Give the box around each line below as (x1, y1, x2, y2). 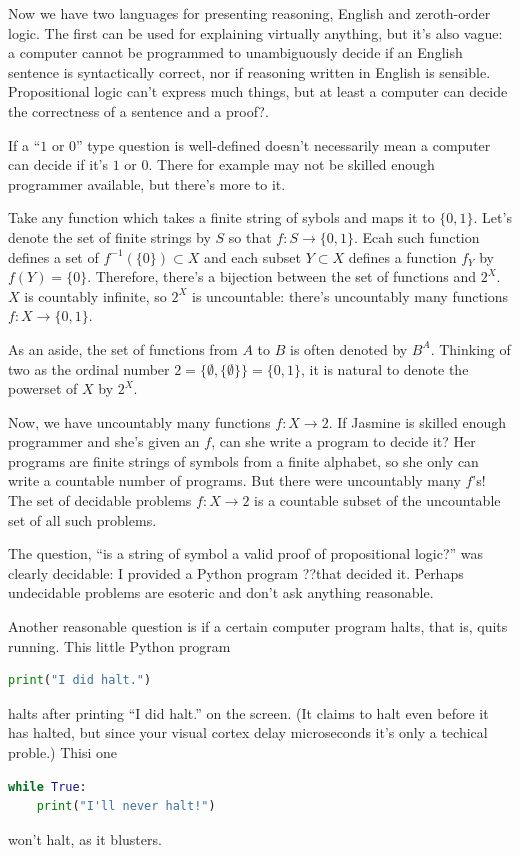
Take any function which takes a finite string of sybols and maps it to (8, 207, 435, 228)
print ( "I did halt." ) (8, 673, 152, 688)
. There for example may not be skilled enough (148, 154, 435, 175)
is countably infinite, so (24, 285, 167, 306)
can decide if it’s (8, 154, 109, 175)
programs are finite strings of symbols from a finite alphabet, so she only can (8, 450, 479, 471)
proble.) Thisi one (8, 742, 118, 762)
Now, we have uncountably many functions (8, 411, 271, 432)
